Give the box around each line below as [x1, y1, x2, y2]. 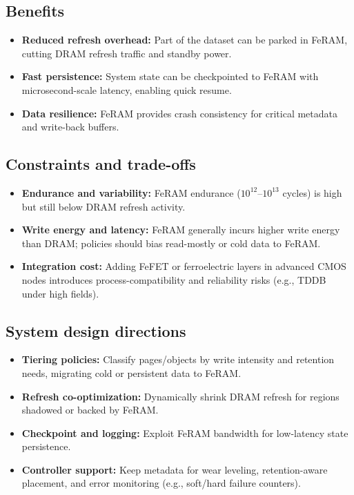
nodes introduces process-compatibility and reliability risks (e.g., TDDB [21, 272, 326, 287]
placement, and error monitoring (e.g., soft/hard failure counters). [21, 476, 301, 490]
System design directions [6, 320, 186, 341]
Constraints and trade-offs [6, 153, 196, 175]
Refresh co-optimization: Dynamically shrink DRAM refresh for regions [21, 389, 340, 403]
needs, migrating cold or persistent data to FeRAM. [21, 365, 242, 380]
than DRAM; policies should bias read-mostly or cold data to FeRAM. [21, 235, 321, 250]
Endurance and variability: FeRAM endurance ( [21, 185, 241, 200]
